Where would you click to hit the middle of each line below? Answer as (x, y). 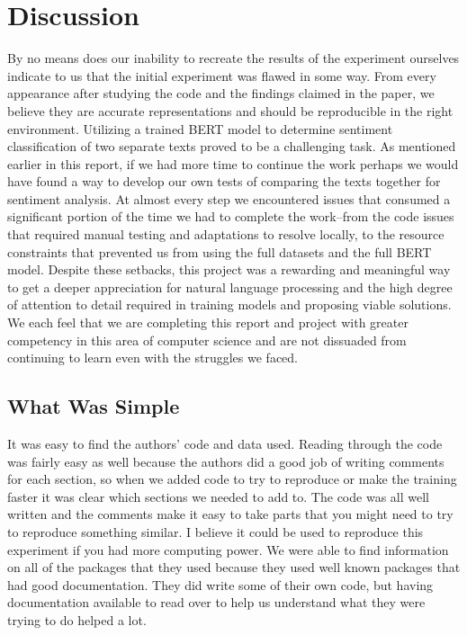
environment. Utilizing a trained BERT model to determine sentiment (200, 128)
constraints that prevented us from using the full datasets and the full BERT (220, 251)
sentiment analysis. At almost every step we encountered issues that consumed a (229, 198)
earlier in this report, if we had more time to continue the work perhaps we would (233, 163)
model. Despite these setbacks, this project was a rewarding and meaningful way (229, 269)
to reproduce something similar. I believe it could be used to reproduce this (216, 531)
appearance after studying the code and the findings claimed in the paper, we (221, 93)
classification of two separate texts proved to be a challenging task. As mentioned (232, 146)
